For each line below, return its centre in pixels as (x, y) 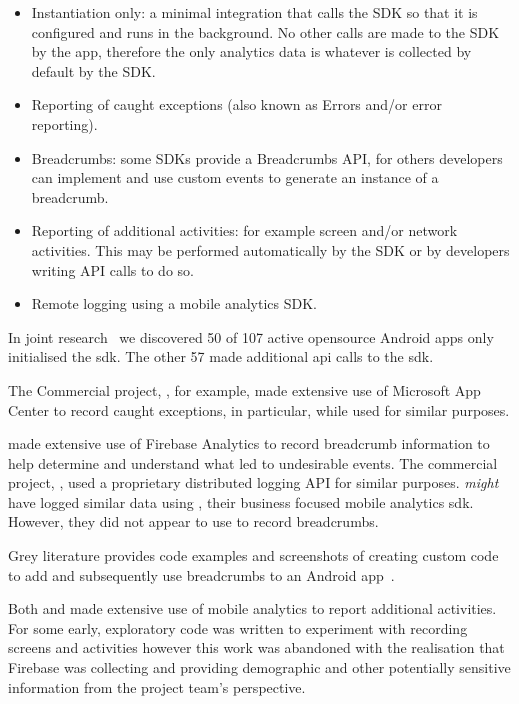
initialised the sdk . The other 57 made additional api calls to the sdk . (221, 356)
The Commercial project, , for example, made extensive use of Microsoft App (244, 389)
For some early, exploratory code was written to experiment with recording (238, 627)
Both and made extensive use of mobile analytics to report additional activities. (252, 608)
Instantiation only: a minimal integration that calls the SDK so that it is (254, 12)
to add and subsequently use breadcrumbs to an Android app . (201, 574)
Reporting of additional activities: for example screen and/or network (244, 230)
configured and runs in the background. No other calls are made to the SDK (265, 31)
